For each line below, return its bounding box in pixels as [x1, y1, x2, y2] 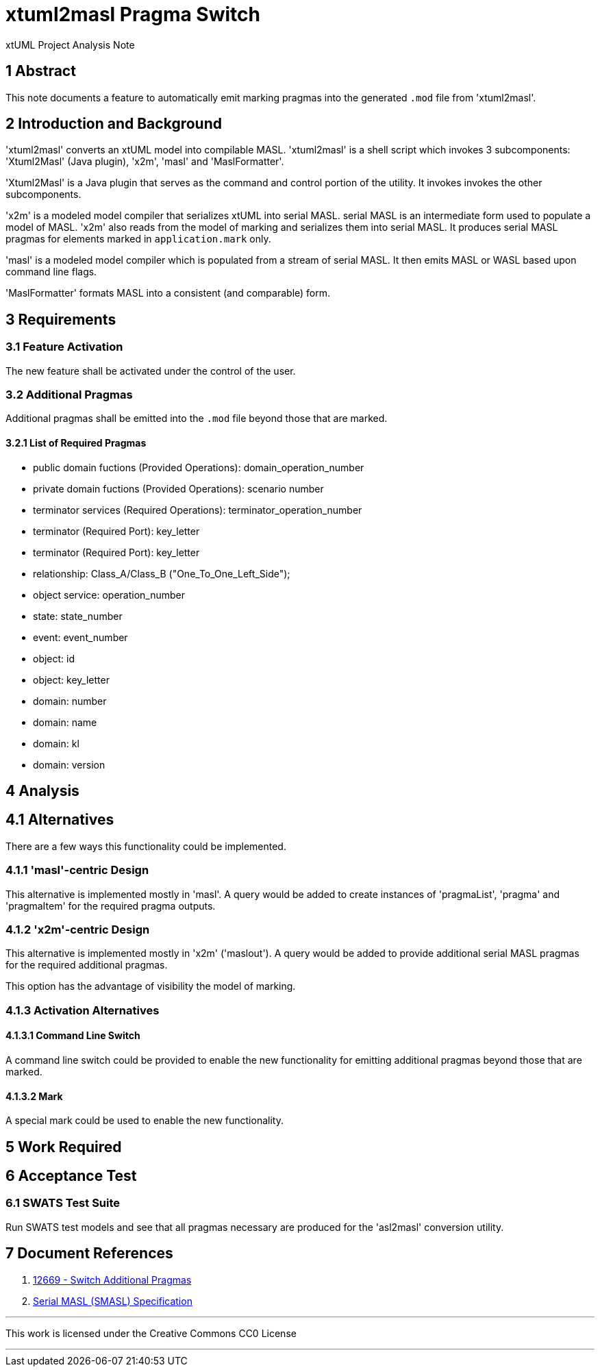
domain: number [33, 695, 107, 707]
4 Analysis [5, 782, 79, 800]
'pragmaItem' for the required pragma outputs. [5, 899, 216, 912]
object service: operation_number [33, 588, 186, 601]
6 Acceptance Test [5, 1167, 137, 1185]
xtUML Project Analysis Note [5, 38, 135, 51]
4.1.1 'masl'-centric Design [5, 863, 149, 877]
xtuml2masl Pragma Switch [5, 3, 260, 26]
